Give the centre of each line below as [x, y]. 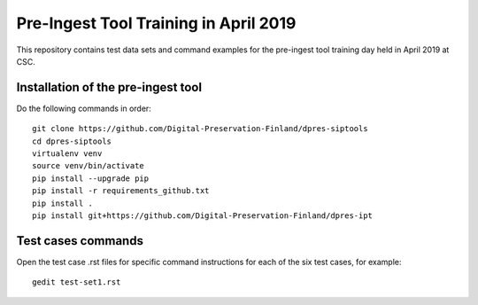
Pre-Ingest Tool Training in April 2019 [156, 23]
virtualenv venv [67, 154]
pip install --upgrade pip [91, 178]
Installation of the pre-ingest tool [109, 87]
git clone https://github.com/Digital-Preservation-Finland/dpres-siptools [200, 129]
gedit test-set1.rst [77, 282]
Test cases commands [80, 241]
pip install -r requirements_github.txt [121, 191]
